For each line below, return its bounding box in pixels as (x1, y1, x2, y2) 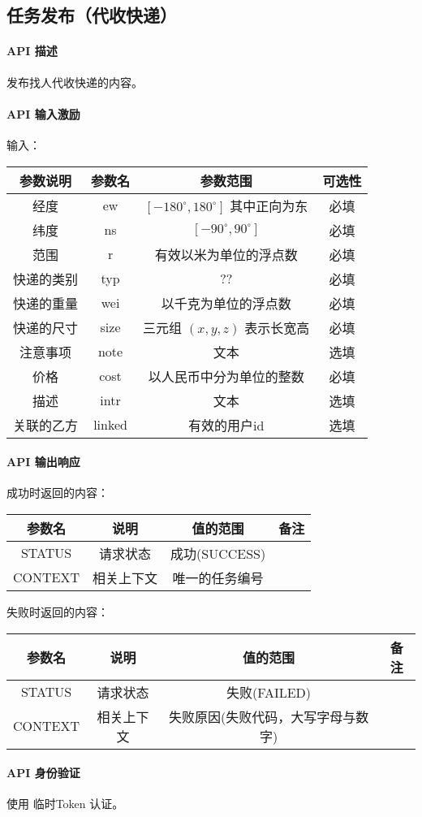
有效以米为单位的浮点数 (154, 244, 298, 264)
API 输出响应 (6, 453, 80, 470)
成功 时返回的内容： (6, 484, 109, 501)
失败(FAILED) (226, 682, 312, 702)
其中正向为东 (230, 196, 308, 215)
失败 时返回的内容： (6, 603, 109, 620)
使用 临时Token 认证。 (6, 795, 124, 812)
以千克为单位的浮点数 (161, 293, 291, 313)
